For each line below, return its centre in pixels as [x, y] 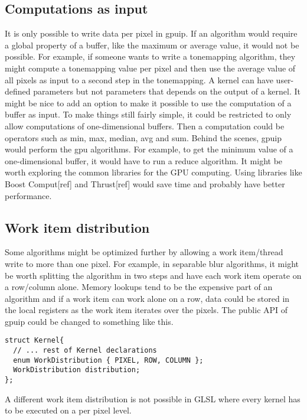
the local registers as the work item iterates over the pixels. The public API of [146, 310]
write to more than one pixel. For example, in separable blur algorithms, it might [152, 263]
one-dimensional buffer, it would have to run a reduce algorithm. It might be [144, 160]
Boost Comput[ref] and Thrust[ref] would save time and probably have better [145, 183]
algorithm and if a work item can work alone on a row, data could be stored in [147, 298]
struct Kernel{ [35, 341]
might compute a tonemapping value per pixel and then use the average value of [150, 68]
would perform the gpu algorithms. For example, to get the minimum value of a [149, 149]
